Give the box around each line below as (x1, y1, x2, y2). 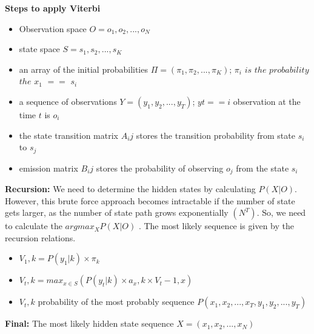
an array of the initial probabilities (19, 62, 148, 75)
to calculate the (5, 219, 62, 232)
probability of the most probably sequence (38, 295, 195, 308)
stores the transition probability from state (136, 129, 295, 141)
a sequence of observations (19, 95, 117, 107)
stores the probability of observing (96, 161, 224, 174)
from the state (236, 161, 289, 174)
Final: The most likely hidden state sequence (5, 317, 174, 330)
